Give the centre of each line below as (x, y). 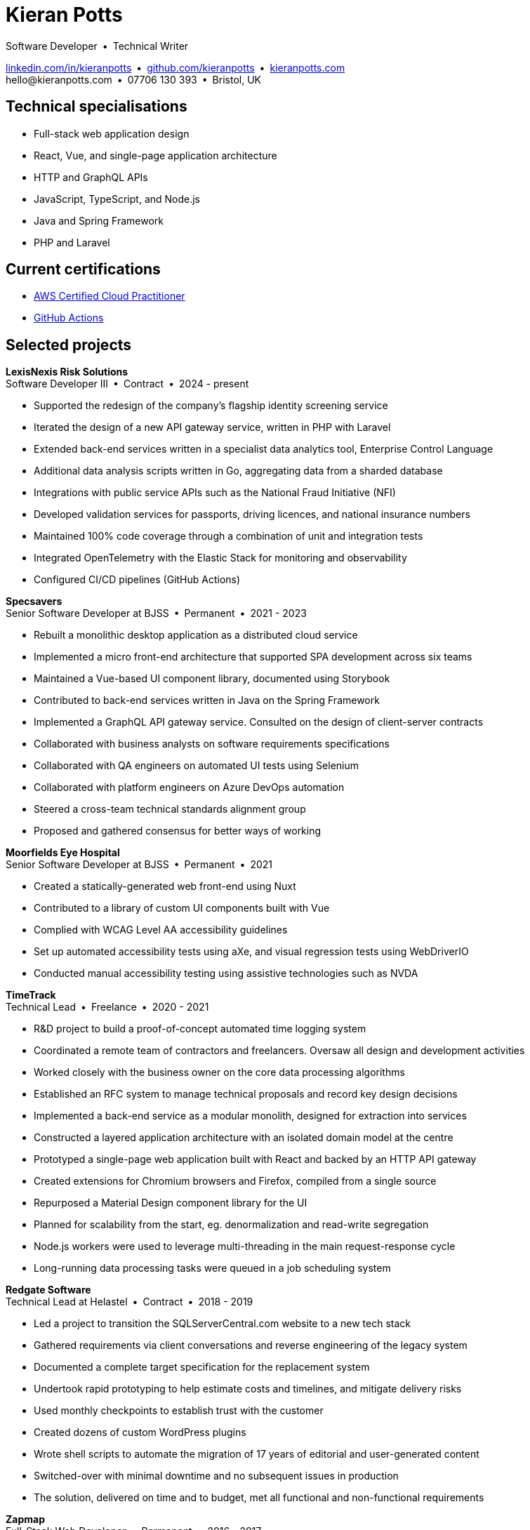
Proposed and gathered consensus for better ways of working (178, 831)
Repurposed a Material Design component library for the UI (171, 1203)
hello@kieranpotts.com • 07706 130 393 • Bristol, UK (133, 79)
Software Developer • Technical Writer (97, 46)
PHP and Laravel (72, 242)
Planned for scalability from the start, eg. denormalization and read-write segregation (231, 1225)
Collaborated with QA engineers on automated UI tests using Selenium (197, 766)
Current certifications (83, 270)
